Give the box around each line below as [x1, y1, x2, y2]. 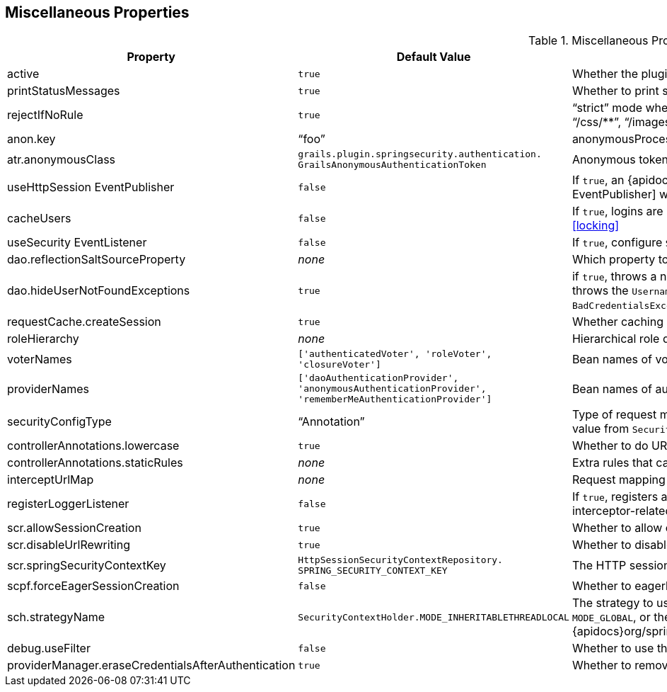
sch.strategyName [7, 610, 105, 625]
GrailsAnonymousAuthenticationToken [298, 159, 487, 171]
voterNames [7, 352, 72, 367]
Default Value [396, 50, 471, 64]
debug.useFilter [7, 641, 91, 656]
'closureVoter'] [298, 359, 381, 370]
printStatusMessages [7, 84, 120, 98]
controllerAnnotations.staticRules [7, 455, 183, 470]
